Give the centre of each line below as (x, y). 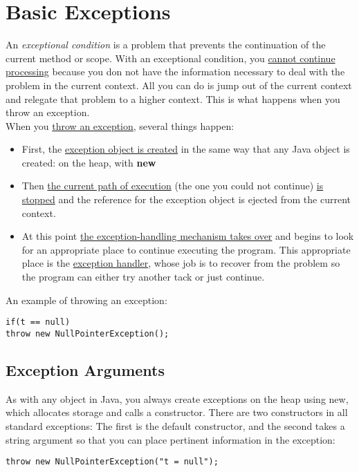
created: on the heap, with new (89, 162)
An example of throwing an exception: (86, 300)
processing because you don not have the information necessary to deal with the (175, 72)
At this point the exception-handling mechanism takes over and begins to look (188, 236)
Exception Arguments (85, 369)
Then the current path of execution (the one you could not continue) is (173, 186)
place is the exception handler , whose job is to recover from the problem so (181, 263)
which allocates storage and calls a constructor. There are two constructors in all (177, 412)
